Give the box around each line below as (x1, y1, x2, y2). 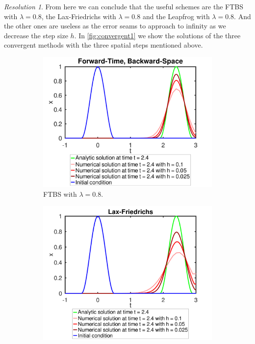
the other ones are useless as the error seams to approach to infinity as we (4, 21, 226, 31)
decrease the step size (4, 30, 68, 40)
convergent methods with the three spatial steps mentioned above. (4, 40, 203, 50)
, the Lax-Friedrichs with (41, 11, 116, 21)
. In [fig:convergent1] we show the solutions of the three (74, 30, 241, 40)
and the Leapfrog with (142, 11, 210, 21)
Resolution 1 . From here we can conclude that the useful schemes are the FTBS (4, 1, 243, 11)
